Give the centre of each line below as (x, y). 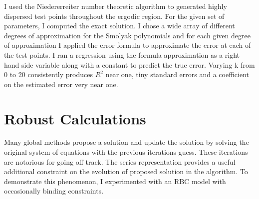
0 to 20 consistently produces (48, 74)
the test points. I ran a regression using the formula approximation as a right (122, 54)
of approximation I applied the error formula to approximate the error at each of (128, 45)
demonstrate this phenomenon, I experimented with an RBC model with (115, 181)
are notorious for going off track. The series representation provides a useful (120, 161)
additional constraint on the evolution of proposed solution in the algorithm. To (126, 171)
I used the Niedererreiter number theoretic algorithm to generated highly (116, 6)
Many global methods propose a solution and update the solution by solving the (127, 142)
